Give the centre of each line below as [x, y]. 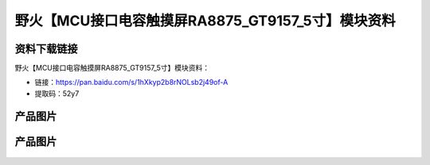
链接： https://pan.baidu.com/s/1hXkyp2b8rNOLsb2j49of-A [131, 82]
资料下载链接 [46, 49]
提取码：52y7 [57, 93]
